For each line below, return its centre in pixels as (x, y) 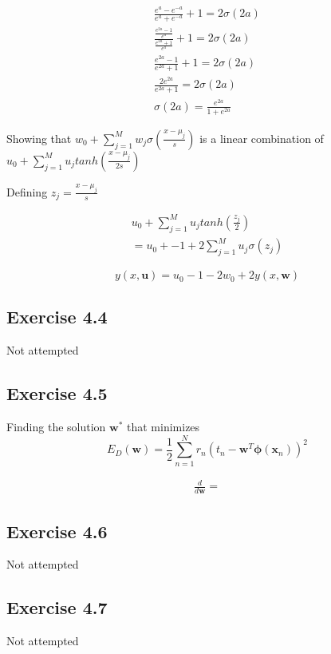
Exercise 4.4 (57, 317)
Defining (27, 191)
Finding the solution (56, 427)
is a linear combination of (262, 138)
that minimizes (164, 427)
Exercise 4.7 (57, 607)
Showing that (39, 138)
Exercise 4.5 (57, 393)
